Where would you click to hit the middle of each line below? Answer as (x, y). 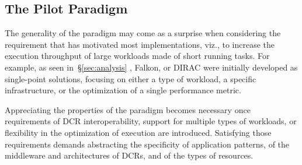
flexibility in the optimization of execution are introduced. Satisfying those (138, 132)
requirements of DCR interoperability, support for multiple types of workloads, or (151, 121)
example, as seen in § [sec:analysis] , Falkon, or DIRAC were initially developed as (151, 67)
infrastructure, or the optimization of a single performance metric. (123, 90)
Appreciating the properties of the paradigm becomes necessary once (128, 109)
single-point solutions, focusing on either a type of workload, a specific (131, 78)
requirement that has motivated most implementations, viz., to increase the (140, 44)
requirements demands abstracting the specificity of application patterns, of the (147, 144)
